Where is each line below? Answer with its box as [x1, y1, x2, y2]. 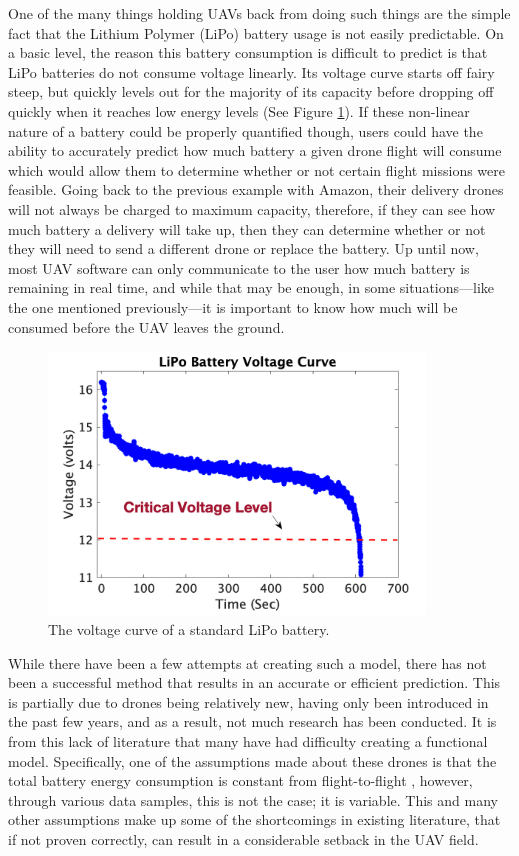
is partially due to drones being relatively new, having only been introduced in [8, 691, 489, 712]
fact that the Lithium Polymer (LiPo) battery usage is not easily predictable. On [8, 22, 504, 43]
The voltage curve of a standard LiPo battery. [48, 618, 330, 639]
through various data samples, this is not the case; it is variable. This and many [8, 789, 498, 810]
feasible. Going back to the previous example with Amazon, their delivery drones [8, 179, 504, 200]
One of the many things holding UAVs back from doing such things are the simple [8, 3, 511, 23]
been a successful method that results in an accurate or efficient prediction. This [8, 672, 501, 693]
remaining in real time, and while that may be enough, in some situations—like [8, 277, 495, 298]
